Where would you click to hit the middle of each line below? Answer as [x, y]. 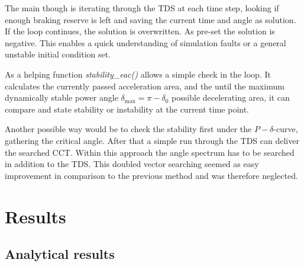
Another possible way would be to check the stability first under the [128, 129]
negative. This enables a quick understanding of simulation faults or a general [145, 42]
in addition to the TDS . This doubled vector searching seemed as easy [132, 164]
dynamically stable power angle [62, 97]
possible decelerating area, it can [231, 97]
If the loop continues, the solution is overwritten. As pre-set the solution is [140, 31]
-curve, [286, 129]
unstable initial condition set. [58, 54]
